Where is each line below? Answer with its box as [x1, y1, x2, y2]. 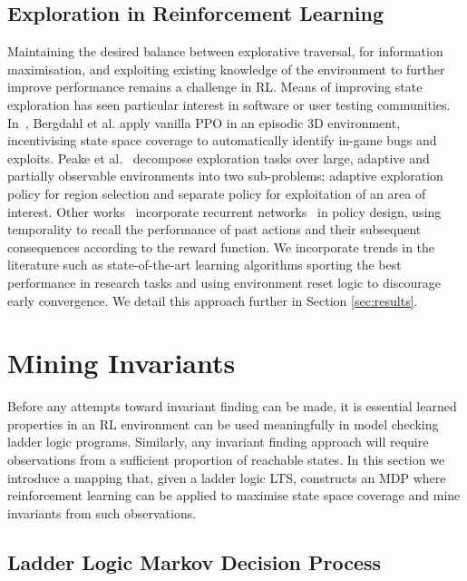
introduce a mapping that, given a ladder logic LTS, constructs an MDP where [7, 468, 446, 487]
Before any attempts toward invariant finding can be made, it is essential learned [7, 397, 457, 416]
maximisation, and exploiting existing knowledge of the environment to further [7, 59, 445, 78]
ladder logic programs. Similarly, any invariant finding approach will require [7, 432, 429, 451]
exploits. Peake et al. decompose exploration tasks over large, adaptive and [7, 148, 430, 167]
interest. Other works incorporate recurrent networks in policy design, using [7, 202, 442, 221]
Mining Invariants [7, 344, 236, 381]
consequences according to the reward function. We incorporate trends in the [7, 237, 435, 256]
